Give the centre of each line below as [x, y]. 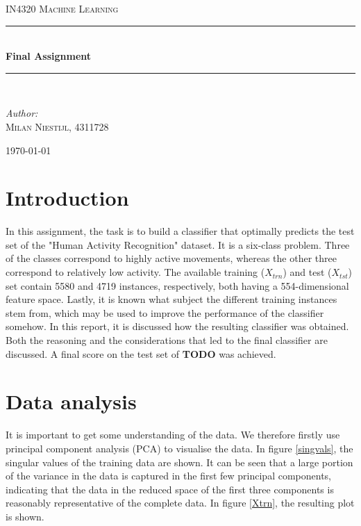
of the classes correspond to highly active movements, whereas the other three [171, 258]
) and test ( [307, 272]
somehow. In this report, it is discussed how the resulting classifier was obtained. [177, 326]
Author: [22, 113]
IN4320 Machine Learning [62, 8]
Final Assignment [49, 56]
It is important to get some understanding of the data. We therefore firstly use [173, 435]
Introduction [67, 198]
